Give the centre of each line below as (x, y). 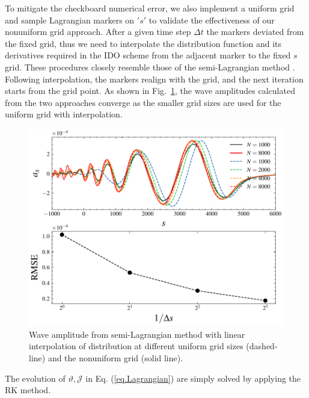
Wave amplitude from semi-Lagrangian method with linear (137, 334)
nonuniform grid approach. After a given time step (98, 32)
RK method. (28, 390)
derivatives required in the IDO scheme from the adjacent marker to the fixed (148, 55)
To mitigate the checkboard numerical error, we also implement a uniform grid (150, 8)
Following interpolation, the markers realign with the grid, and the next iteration (154, 79)
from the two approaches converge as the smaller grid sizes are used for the (143, 102)
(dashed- (262, 346)
